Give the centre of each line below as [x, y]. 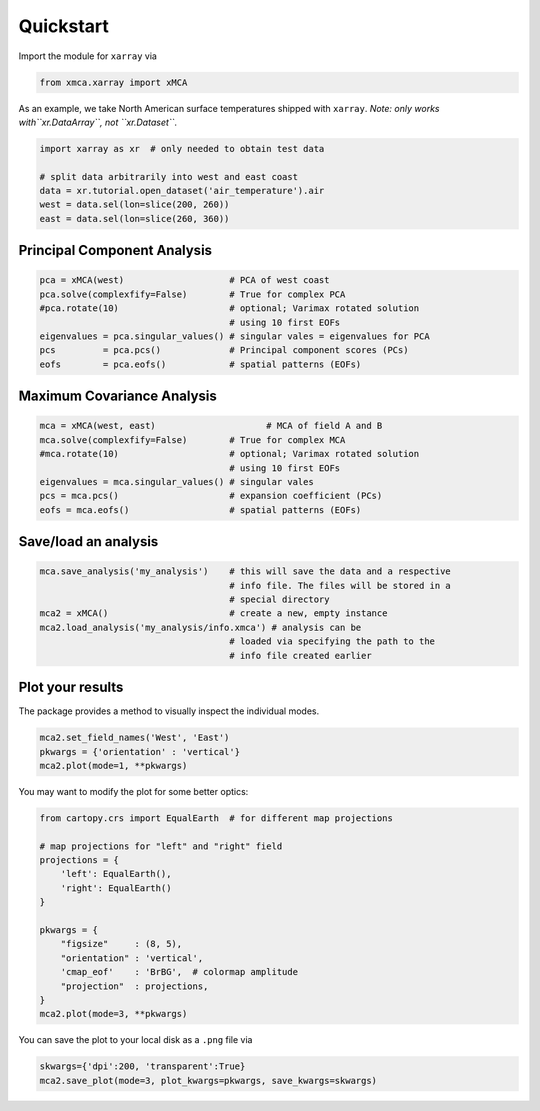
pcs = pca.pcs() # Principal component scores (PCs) [224, 350]
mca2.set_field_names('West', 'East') [134, 738]
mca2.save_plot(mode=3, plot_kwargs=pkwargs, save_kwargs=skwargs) [208, 1080]
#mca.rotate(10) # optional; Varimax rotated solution [229, 454]
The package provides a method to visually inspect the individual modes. [169, 711]
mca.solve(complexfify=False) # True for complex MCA [192, 439]
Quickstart [64, 26]
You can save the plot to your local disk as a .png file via [135, 1040]
